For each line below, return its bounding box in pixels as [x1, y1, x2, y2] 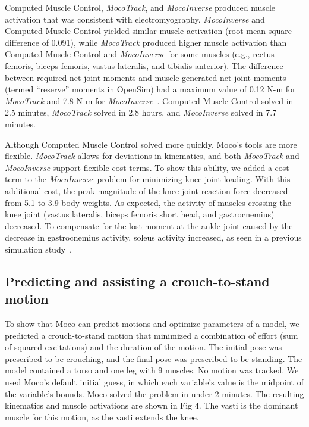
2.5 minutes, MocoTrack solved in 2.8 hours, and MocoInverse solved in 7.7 [5, 106, 277, 119]
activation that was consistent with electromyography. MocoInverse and [5, 13, 265, 25]
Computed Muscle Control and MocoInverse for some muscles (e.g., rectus [5, 48, 275, 60]
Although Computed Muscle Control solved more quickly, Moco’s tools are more [5, 138, 297, 150]
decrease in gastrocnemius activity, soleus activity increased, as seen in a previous [5, 231, 302, 244]
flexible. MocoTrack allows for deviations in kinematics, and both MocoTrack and [5, 149, 299, 162]
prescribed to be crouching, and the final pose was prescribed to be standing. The [5, 352, 302, 364]
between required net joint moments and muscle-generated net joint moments [5, 71, 286, 83]
